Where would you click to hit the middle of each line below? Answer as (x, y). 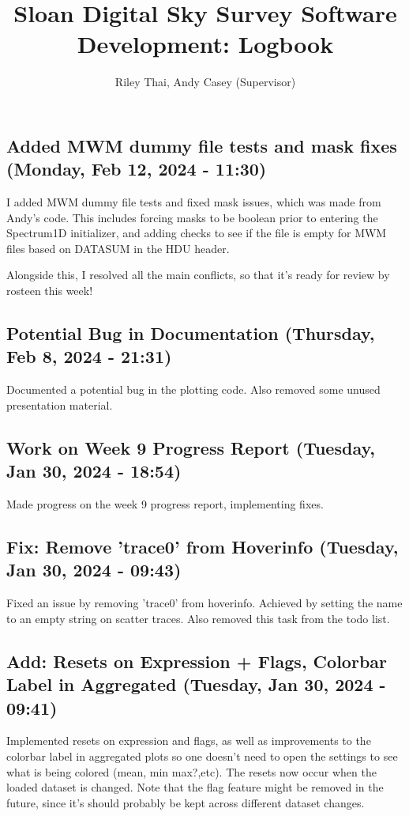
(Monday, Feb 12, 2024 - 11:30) (137, 169)
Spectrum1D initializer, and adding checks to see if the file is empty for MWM (197, 233)
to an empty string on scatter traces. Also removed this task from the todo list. (198, 618)
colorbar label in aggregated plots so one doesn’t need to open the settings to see (202, 756)
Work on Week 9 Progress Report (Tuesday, (191, 447)
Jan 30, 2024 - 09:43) (94, 570)
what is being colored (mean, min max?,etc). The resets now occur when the (191, 771)
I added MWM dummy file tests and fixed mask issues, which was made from (194, 202)
